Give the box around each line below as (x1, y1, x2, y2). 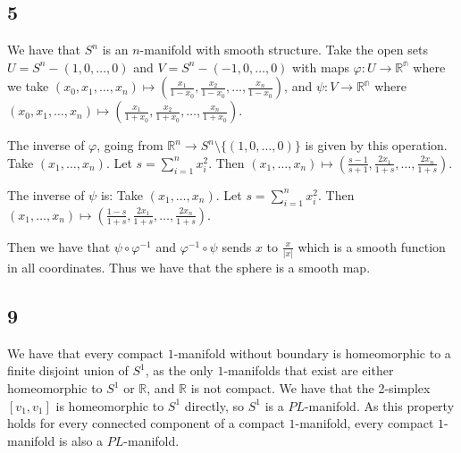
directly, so (184, 396, 245, 415)
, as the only (145, 361, 214, 380)
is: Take (100, 185, 144, 204)
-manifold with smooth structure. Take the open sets (139, 40, 428, 59)
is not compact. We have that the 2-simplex (190, 379, 431, 398)
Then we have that (7, 237, 111, 256)
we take (7, 77, 49, 96)
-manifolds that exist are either (223, 361, 394, 380)
